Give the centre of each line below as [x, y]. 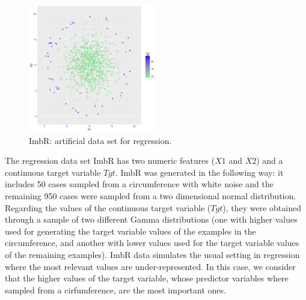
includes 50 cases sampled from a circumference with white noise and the [139, 184]
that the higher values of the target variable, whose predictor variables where [147, 278]
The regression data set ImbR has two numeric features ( [110, 160]
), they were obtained [262, 207]
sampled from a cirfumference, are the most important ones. [115, 289]
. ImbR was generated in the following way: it [199, 172]
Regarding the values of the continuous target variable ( [108, 207]
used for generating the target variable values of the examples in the [130, 231]
